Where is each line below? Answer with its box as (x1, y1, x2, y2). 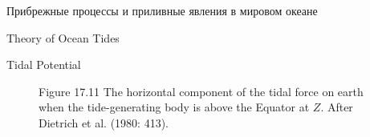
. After (320, 99, 353, 115)
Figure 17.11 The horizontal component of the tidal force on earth (39, 83, 364, 99)
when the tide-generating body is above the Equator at (39, 99, 310, 115)
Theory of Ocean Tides (6, 29, 120, 46)
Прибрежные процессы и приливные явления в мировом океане (6, 2, 318, 18)
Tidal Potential (6, 56, 81, 73)
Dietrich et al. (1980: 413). (39, 114, 169, 131)
